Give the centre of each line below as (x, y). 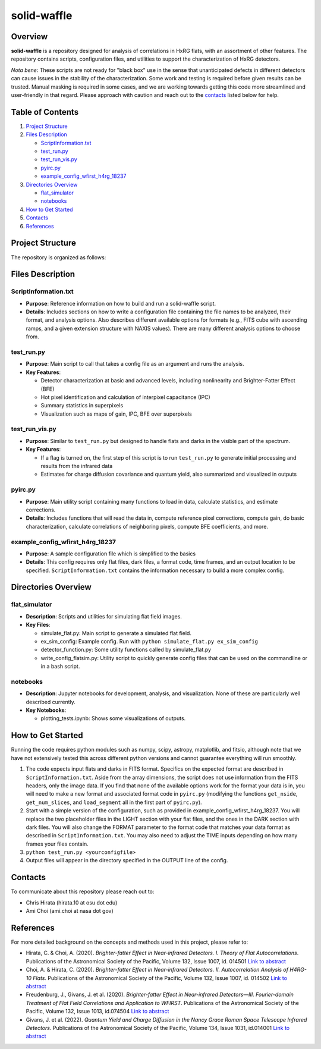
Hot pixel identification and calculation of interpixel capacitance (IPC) (125, 397)
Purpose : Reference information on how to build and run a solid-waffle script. (121, 303)
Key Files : (38, 625)
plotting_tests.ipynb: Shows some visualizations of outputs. (113, 718)
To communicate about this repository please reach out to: (83, 891)
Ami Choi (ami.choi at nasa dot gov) (70, 911)
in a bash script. (60, 667)
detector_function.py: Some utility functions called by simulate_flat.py (126, 650)
